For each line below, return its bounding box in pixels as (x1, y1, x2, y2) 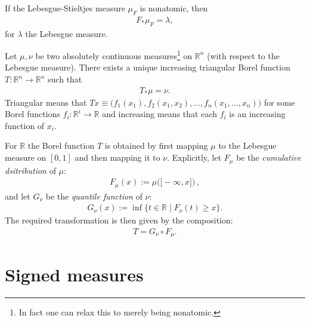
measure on (5, 151, 46, 164)
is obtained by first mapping (104, 139, 208, 152)
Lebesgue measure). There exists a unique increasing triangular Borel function (5, 61, 290, 73)
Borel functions (5, 108, 60, 120)
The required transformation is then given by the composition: (5, 214, 233, 226)
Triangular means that (5, 96, 87, 108)
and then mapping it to (75, 151, 160, 164)
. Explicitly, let (167, 151, 222, 164)
